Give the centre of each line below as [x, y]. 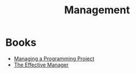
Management [97, 10]
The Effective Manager [41, 65]
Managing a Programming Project [54, 58]
